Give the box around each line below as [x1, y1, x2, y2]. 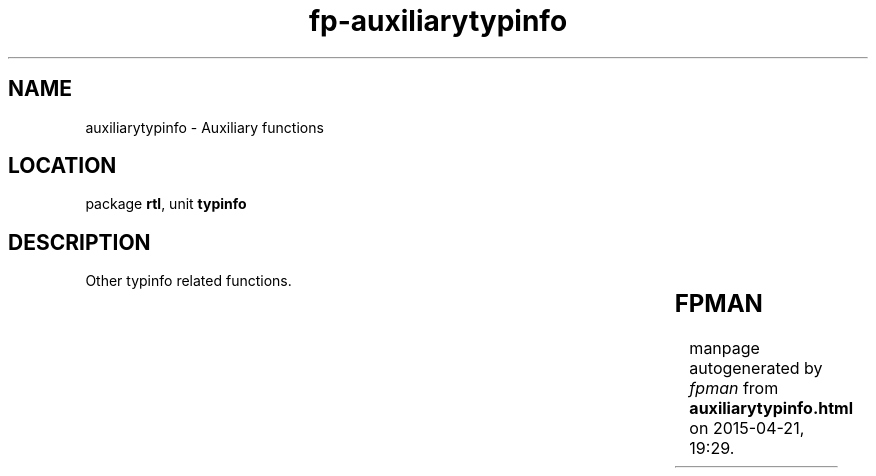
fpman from [689, 378, 779, 399]
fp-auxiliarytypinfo [308, 4, 568, 38]
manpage [689, 338, 760, 359]
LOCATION [8, 153, 117, 179]
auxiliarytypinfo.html [689, 398, 854, 419]
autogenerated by [689, 358, 823, 379]
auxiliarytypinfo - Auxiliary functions [85, 118, 324, 136]
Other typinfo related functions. [85, 272, 292, 290]
